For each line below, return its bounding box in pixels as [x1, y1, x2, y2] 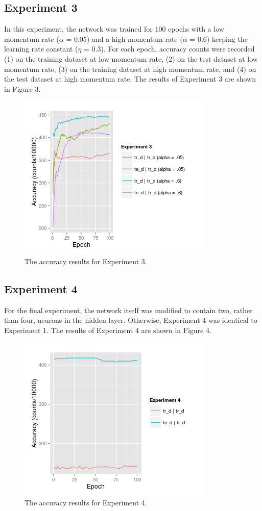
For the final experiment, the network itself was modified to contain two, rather [4, 304, 253, 315]
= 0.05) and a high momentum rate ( [66, 33, 183, 44]
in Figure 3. [4, 83, 41, 94]
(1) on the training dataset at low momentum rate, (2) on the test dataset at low [4, 53, 258, 64]
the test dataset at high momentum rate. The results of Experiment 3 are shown [4, 73, 256, 84]
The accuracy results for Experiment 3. [25, 256, 147, 266]
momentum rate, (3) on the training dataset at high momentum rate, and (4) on [4, 63, 256, 74]
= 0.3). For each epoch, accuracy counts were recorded [84, 43, 255, 54]
